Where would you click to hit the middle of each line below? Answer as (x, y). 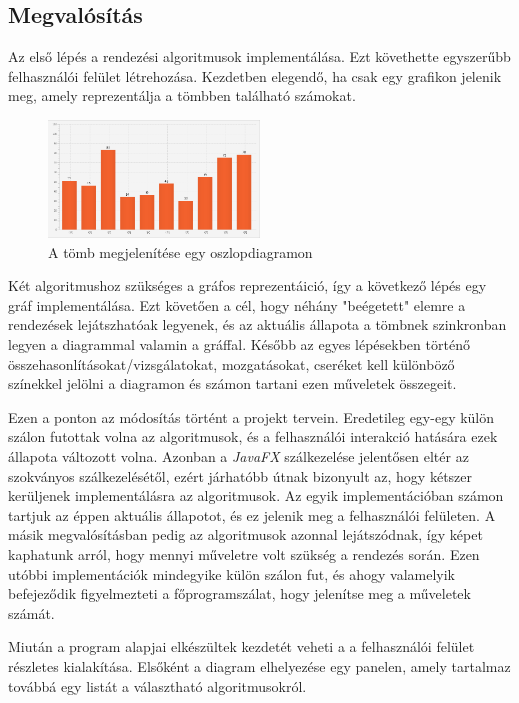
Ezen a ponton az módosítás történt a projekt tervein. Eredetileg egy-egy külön (251, 416)
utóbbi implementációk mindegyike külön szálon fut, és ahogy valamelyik (232, 573)
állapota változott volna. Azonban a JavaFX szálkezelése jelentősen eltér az (238, 455)
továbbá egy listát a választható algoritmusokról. (157, 685)
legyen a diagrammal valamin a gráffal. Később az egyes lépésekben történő (239, 344)
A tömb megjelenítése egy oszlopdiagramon (180, 251)
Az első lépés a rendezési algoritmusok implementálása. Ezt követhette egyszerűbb (259, 56)
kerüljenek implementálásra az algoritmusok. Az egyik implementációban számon (256, 495)
